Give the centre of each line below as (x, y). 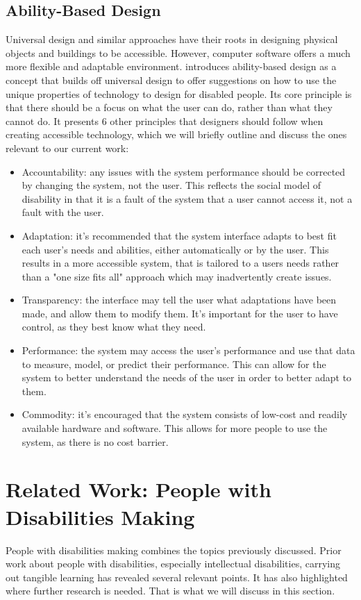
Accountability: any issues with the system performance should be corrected (184, 171)
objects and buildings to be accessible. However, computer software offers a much (178, 52)
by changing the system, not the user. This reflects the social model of (171, 185)
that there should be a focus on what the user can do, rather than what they (169, 107)
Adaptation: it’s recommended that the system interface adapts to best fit (179, 235)
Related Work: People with (138, 489)
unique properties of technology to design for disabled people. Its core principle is (179, 93)
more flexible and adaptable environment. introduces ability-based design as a (171, 66)
